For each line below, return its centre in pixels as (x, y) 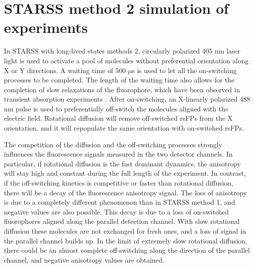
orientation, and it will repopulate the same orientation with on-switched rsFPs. (124, 128)
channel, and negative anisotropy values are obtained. (84, 259)
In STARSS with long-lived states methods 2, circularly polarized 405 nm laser (122, 51)
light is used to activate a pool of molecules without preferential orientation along (126, 60)
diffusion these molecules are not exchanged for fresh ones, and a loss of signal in (125, 231)
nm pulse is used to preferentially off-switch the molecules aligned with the (116, 108)
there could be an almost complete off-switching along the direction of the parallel (127, 250)
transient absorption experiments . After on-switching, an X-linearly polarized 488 (127, 99)
